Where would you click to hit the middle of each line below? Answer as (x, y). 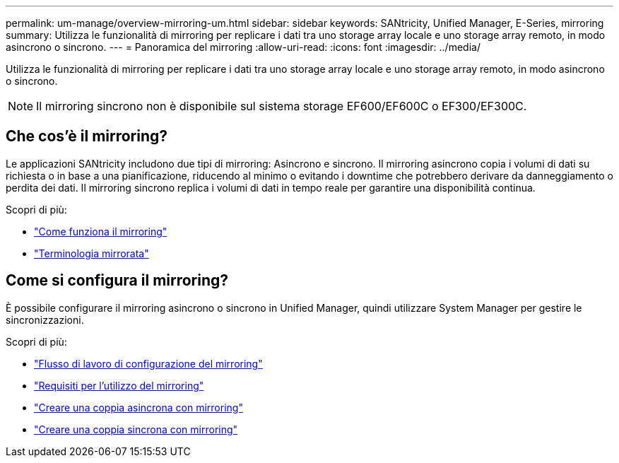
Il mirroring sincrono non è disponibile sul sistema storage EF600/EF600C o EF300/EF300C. (282, 106)
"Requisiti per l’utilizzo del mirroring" (119, 385)
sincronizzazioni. (45, 320)
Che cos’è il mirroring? (87, 136)
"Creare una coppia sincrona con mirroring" (136, 429)
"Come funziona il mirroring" (101, 231)
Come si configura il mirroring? (117, 281)
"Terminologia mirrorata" (92, 253)
